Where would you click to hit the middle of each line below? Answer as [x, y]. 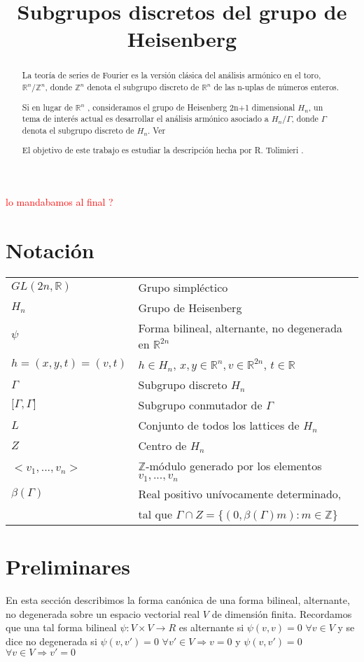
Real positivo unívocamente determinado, [240, 493]
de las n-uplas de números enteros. [276, 87]
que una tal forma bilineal [61, 627]
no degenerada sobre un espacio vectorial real [103, 613]
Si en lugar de [47, 107]
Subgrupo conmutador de [200, 404]
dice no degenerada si [51, 641]
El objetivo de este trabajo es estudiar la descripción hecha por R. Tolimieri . [163, 150]
